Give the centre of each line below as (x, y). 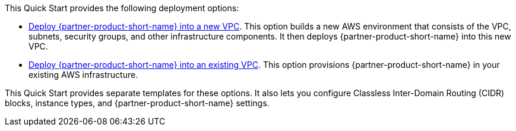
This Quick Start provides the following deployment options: (122, 8)
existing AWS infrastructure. (83, 75)
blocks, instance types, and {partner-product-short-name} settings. (137, 103)
